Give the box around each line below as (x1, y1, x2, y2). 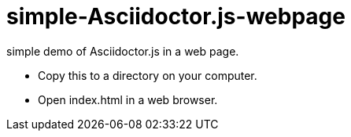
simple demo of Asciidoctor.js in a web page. (6, 44, 239, 58)
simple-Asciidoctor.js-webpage (6, 3, 345, 30)
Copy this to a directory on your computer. (38, 68, 257, 82)
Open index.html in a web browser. (38, 92, 218, 106)
